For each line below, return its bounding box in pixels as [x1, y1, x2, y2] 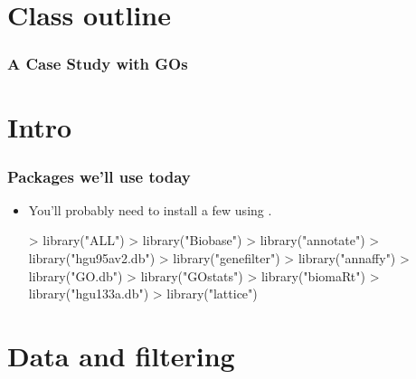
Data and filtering [7, 336, 235, 374]
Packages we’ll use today [7, 165, 191, 187]
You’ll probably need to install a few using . [28, 200, 272, 219]
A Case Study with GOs [7, 52, 188, 75]
